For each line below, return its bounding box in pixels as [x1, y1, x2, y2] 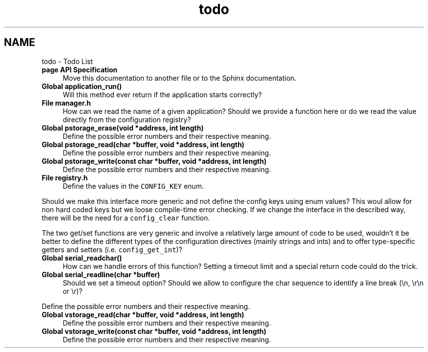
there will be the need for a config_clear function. [42, 213, 210, 222]
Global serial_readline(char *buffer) [42, 270, 160, 279]
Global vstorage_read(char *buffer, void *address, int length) [42, 310, 244, 319]
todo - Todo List [42, 57, 93, 66]
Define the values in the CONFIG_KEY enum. [63, 181, 204, 190]
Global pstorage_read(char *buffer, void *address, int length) [42, 140, 245, 149]
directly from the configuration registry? [63, 115, 191, 124]
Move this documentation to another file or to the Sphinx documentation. [63, 73, 297, 82]
